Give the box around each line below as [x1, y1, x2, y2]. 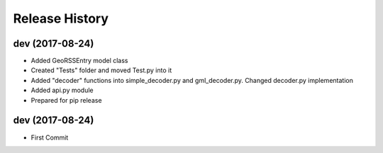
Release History [13, 11, 109, 26]
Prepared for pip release [30, 96, 102, 104]
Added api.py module [30, 86, 94, 95]
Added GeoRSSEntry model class [30, 57, 128, 65]
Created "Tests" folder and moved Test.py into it [30, 66, 172, 74]
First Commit [30, 133, 69, 142]
